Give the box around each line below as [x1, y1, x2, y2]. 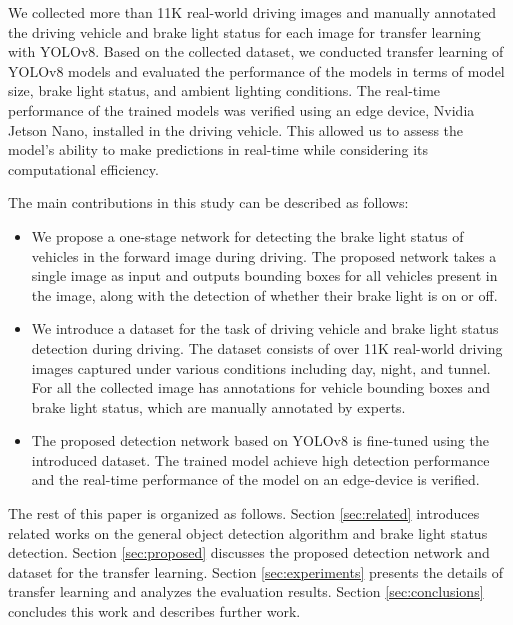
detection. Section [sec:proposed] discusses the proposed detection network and [8, 542, 490, 563]
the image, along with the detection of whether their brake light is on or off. [31, 284, 498, 305]
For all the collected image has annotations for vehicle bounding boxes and [31, 377, 491, 398]
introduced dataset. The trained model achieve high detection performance [31, 449, 490, 470]
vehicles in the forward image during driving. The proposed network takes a [31, 245, 497, 266]
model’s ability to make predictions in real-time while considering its [8, 139, 429, 160]
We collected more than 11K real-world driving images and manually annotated [8, 2, 496, 22]
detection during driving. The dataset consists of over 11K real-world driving [31, 337, 503, 358]
